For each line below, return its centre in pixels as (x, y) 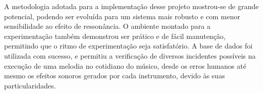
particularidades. (30, 85)
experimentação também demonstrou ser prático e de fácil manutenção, (115, 36)
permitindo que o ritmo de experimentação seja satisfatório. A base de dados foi (128, 46)
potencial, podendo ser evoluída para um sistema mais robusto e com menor (122, 16)
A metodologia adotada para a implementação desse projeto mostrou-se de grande (131, 6)
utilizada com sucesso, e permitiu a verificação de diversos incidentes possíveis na (130, 55)
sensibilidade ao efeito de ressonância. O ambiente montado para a (107, 26)
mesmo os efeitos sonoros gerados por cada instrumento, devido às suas (115, 76)
